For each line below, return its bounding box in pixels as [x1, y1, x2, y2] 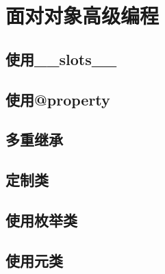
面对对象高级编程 [5, 1, 160, 29]
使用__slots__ [5, 48, 117, 69]
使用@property [5, 88, 110, 110]
